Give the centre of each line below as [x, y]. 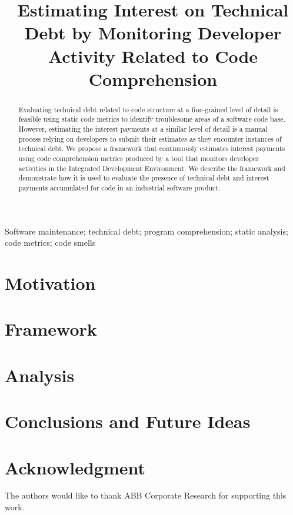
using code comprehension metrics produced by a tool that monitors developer [139, 158]
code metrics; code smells [50, 243]
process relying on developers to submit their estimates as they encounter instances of [150, 138]
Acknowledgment [75, 467]
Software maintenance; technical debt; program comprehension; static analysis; [146, 231]
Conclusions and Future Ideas [128, 421]
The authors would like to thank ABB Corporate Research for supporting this [146, 495]
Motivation [50, 283]
